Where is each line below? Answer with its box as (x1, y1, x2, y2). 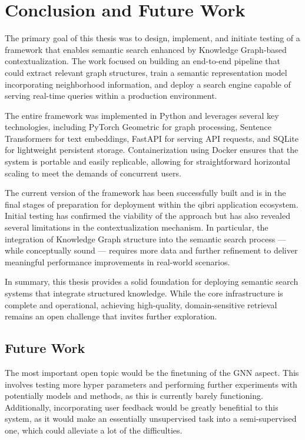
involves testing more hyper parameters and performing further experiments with (5, 378, 297, 390)
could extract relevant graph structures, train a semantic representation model (5, 66, 287, 78)
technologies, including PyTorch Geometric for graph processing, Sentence (5, 121, 272, 133)
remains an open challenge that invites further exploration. (5, 310, 217, 322)
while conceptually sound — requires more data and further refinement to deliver (5, 244, 298, 256)
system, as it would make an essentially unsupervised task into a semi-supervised (5, 412, 297, 425)
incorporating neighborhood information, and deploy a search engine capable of (5, 78, 291, 90)
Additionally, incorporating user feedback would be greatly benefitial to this (5, 401, 279, 413)
